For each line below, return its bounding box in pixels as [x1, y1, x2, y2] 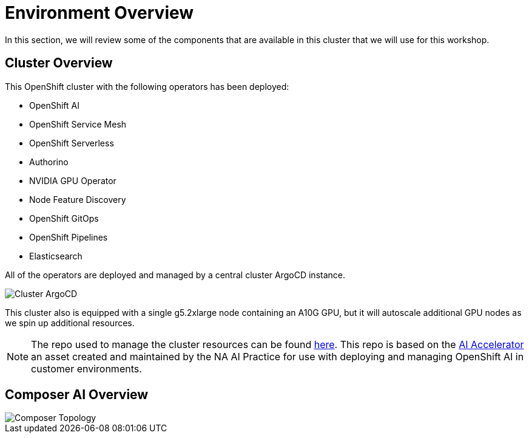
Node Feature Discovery [29, 194, 126, 205]
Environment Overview [5, 2, 194, 23]
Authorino [29, 156, 69, 167]
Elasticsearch [29, 250, 83, 261]
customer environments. [31, 362, 142, 375]
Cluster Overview [5, 55, 113, 71]
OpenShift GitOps [29, 213, 99, 224]
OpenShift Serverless [29, 137, 114, 148]
